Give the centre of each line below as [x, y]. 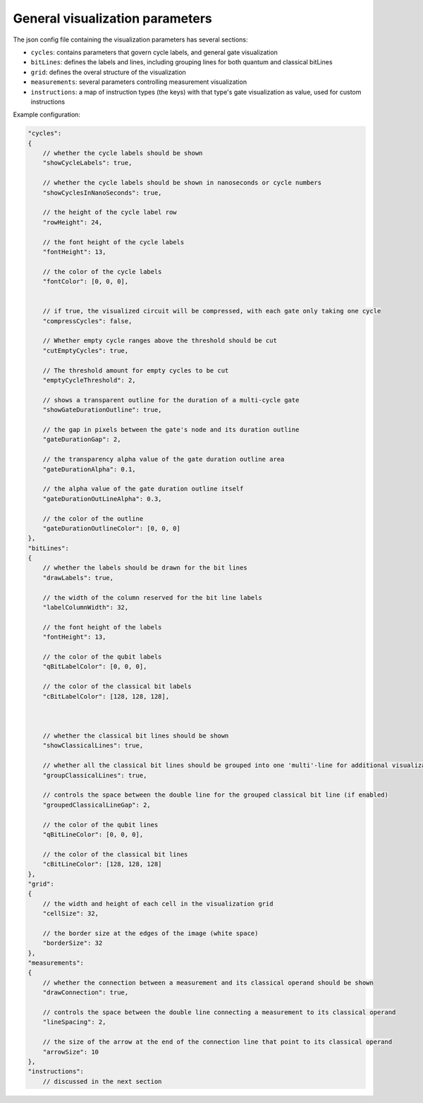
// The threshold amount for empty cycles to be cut [136, 370]
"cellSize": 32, [70, 914]
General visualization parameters [113, 18]
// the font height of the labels [102, 627]
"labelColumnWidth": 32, [86, 608]
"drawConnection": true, [86, 993]
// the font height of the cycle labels [114, 242]
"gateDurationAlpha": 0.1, [90, 469]
